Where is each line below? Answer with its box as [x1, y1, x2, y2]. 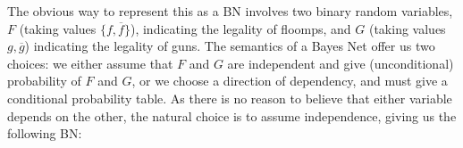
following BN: [7, 124, 82, 143]
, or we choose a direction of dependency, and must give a [131, 71, 448, 90]
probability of [7, 71, 81, 90]
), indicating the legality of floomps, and [130, 19, 351, 37]
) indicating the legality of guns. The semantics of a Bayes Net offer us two [24, 37, 435, 55]
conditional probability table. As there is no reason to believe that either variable [7, 88, 452, 107]
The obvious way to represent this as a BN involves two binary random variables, [7, 2, 453, 20]
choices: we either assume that [7, 53, 173, 72]
